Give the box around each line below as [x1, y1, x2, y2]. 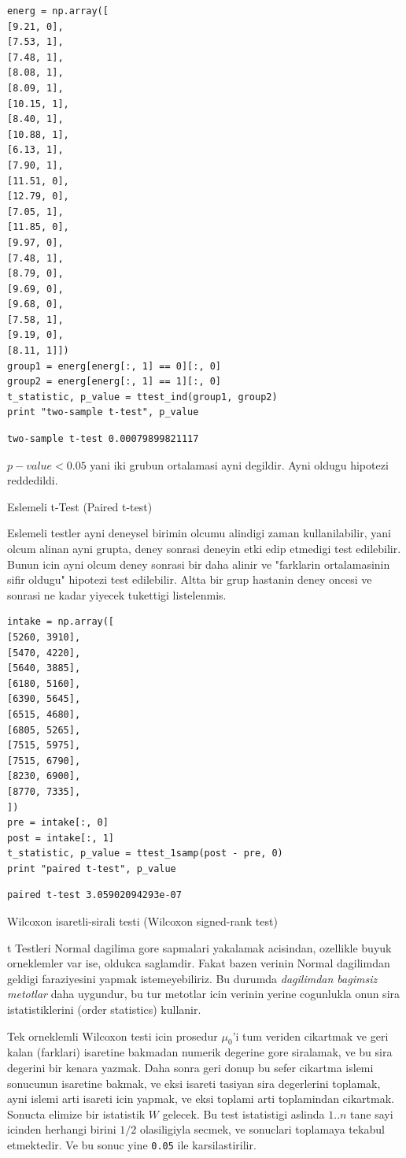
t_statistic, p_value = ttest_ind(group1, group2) [7, 391, 278, 403]
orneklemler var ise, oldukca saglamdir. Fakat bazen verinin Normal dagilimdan [7, 955, 390, 971]
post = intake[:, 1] [7, 832, 115, 844]
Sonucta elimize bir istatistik [7, 1105, 146, 1122]
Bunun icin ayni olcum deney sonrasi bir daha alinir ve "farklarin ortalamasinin [7, 555, 390, 572]
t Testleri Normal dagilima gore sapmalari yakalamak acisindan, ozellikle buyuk [7, 939, 392, 956]
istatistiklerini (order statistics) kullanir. [7, 1001, 201, 1018]
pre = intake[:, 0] [7, 817, 109, 829]
